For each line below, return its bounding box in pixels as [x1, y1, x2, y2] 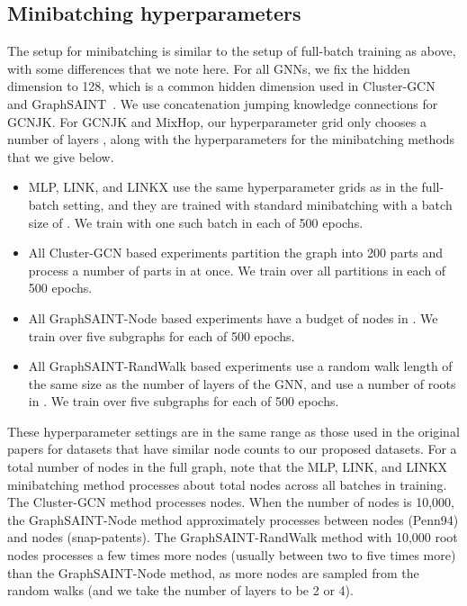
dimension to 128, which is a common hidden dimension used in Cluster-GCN [7, 77, 436, 95]
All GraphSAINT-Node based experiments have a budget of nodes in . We [28, 308, 438, 327]
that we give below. [7, 147, 114, 166]
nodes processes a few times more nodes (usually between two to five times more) [7, 546, 456, 565]
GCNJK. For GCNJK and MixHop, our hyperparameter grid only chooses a [7, 112, 427, 131]
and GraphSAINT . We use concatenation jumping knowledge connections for [7, 94, 438, 113]
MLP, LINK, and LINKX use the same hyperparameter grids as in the [28, 177, 418, 196]
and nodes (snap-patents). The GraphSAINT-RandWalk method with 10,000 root [7, 528, 458, 547]
